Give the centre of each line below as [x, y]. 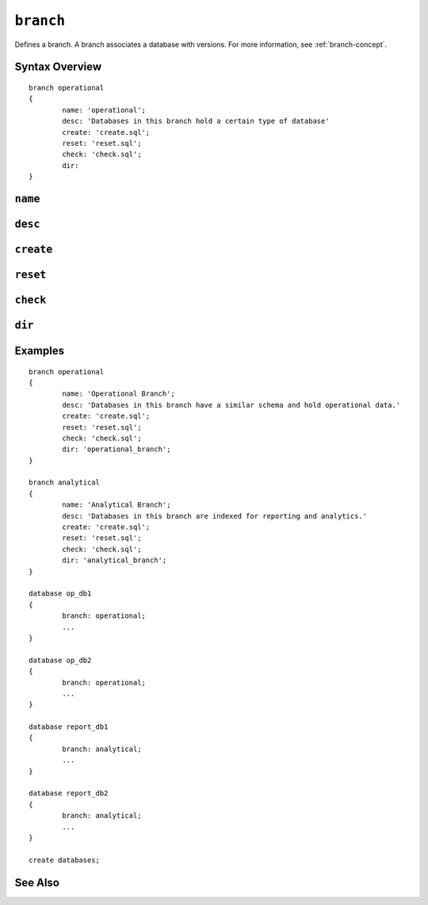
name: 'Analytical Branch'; [117, 505]
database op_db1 [60, 594]
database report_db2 [69, 794]
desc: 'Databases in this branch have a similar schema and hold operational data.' [231, 405]
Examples [40, 350]
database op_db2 [60, 660]
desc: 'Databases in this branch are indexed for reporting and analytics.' [215, 516]
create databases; [65, 860]
